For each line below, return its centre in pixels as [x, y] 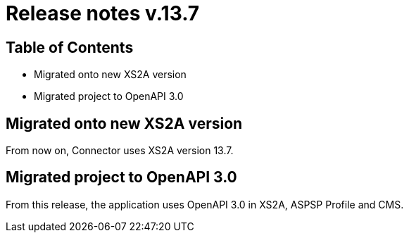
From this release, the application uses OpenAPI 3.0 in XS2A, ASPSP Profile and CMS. [205, 204]
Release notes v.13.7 [103, 13]
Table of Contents [70, 47]
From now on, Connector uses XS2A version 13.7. [120, 151]
